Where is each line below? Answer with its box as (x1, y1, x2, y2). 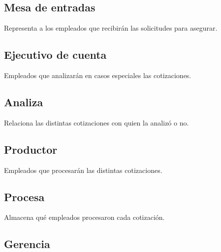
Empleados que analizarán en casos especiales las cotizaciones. (4, 70, 191, 80)
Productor (4, 141, 58, 157)
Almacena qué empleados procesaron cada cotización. (4, 212, 165, 222)
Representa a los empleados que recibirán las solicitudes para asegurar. (4, 23, 218, 33)
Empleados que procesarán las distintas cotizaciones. (4, 165, 162, 175)
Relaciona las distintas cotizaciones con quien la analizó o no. (4, 117, 189, 127)
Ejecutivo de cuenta (4, 47, 107, 62)
